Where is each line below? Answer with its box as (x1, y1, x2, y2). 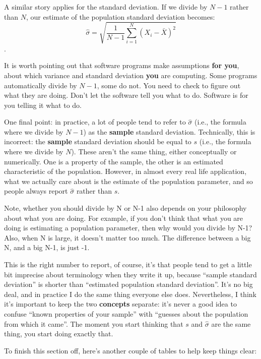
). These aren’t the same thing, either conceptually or (71, 146, 237, 157)
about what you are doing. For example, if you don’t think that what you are (4, 212, 243, 223)
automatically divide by (4, 80, 77, 90)
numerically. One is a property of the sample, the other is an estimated (4, 156, 223, 166)
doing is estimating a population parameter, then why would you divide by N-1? (4, 222, 252, 233)
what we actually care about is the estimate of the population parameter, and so (4, 175, 253, 186)
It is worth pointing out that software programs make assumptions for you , (4, 60, 239, 71)
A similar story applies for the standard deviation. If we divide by (4, 2, 208, 12)
